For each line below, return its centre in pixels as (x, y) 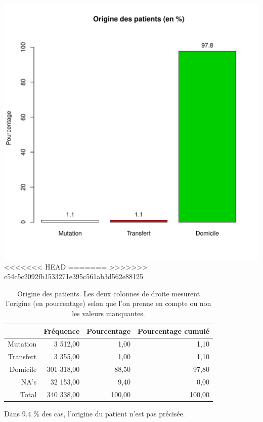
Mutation (22, 344)
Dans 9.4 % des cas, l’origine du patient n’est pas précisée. (95, 413)
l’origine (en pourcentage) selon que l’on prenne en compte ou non (108, 303)
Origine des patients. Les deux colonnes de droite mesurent (108, 293)
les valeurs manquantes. (108, 313)
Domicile (23, 369)
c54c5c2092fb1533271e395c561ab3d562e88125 (74, 276)
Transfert (23, 356)
